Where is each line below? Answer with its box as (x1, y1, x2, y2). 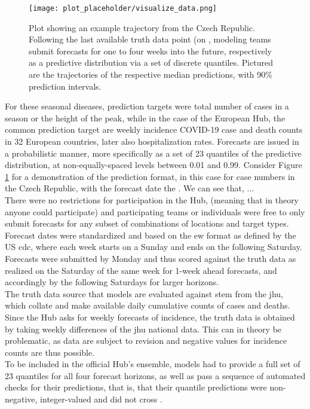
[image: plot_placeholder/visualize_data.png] (29, 4, 217, 13)
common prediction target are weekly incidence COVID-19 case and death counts (5, 123, 303, 136)
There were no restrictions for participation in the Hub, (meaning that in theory (5, 193, 299, 206)
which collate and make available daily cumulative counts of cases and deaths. (5, 299, 290, 312)
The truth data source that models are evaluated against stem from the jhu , (5, 287, 283, 300)
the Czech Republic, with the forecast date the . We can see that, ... (5, 182, 254, 194)
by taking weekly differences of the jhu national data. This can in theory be (5, 322, 282, 335)
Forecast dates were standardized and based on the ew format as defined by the (5, 228, 296, 241)
